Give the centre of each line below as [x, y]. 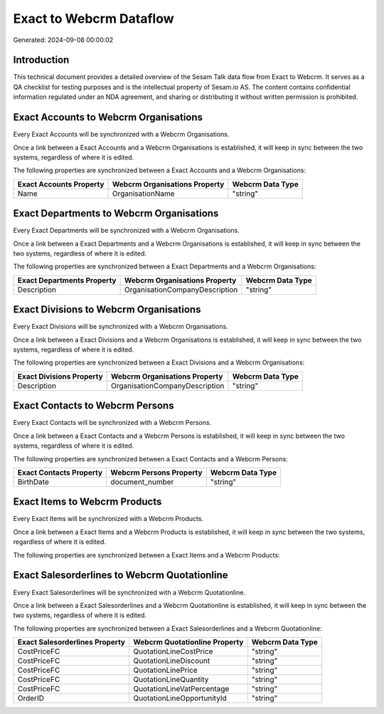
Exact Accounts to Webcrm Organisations [108, 117]
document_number [142, 482]
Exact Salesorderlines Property [71, 642]
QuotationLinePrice [165, 671]
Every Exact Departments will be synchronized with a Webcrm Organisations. [126, 231]
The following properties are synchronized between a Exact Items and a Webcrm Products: [146, 555]
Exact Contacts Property [60, 472]
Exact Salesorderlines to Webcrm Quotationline [121, 576]
